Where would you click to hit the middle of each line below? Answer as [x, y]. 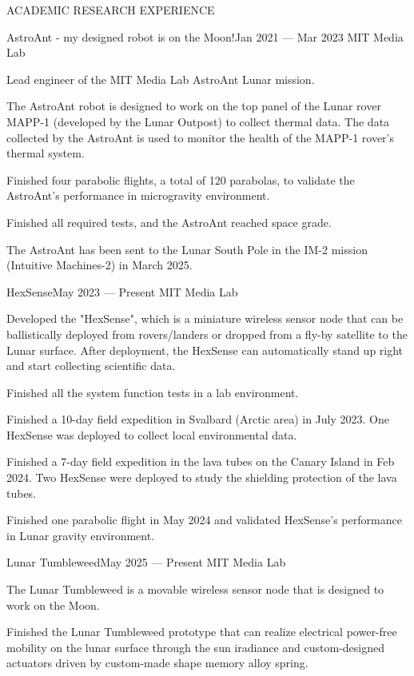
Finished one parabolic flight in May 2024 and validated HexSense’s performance [204, 520]
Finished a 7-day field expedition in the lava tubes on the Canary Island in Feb [201, 461]
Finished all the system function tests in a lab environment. [153, 392]
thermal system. [46, 153]
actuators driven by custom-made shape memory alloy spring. [157, 663]
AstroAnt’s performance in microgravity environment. [138, 195]
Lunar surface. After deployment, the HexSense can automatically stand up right [205, 350]
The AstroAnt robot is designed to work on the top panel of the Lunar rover [194, 106]
